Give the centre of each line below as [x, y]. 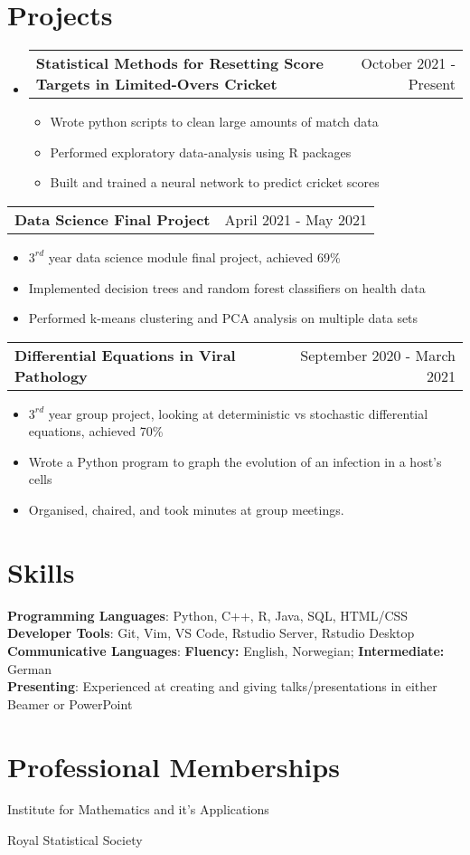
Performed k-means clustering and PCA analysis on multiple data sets [223, 318]
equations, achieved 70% [96, 431]
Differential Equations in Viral [125, 355]
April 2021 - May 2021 [296, 219]
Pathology [51, 375]
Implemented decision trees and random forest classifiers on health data [227, 287]
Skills [41, 571]
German [30, 668]
